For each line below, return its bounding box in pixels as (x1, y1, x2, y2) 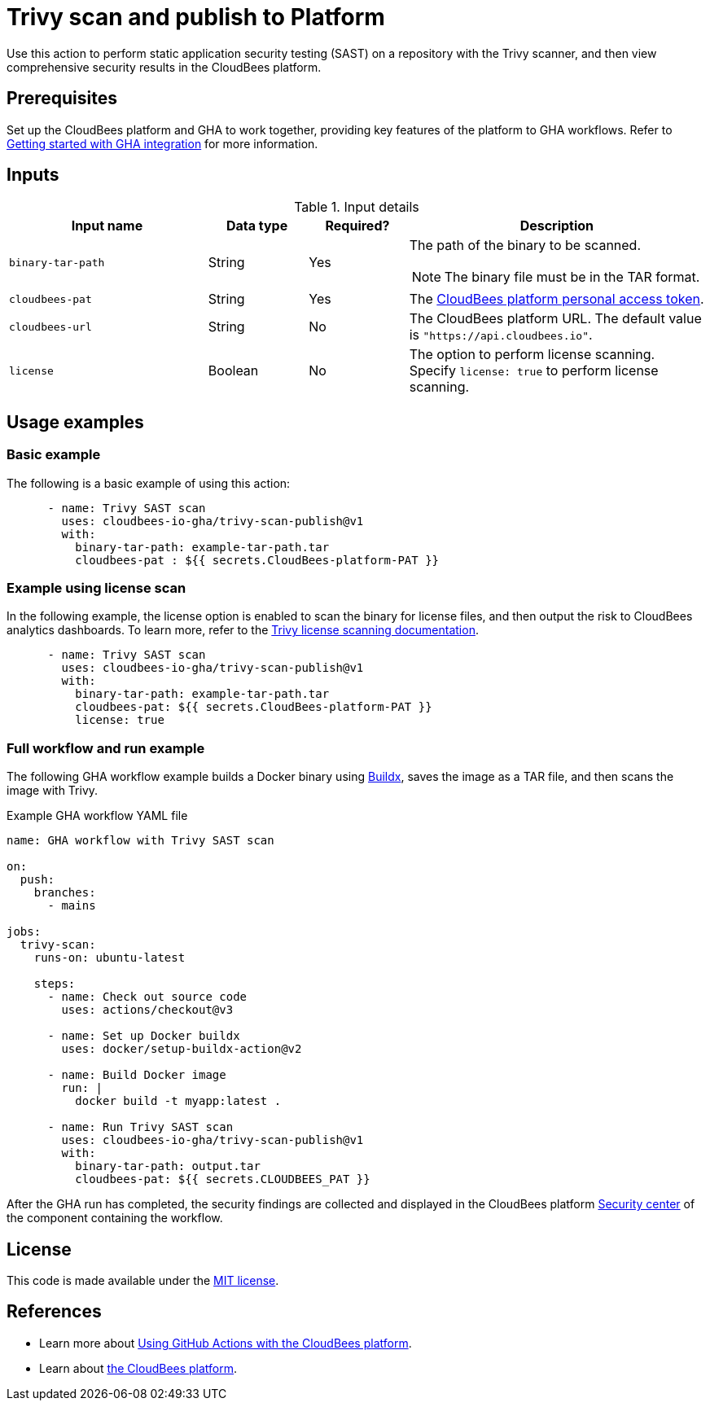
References (7, 1301, 102, 1322)
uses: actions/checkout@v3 (61, 1003, 234, 1017)
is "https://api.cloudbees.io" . (409, 327, 593, 344)
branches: (33, 886, 96, 900)
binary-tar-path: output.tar (75, 1159, 261, 1173)
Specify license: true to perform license (409, 362, 659, 379)
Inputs (7, 164, 59, 186)
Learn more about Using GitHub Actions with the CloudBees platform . (39, 1335, 412, 1350)
